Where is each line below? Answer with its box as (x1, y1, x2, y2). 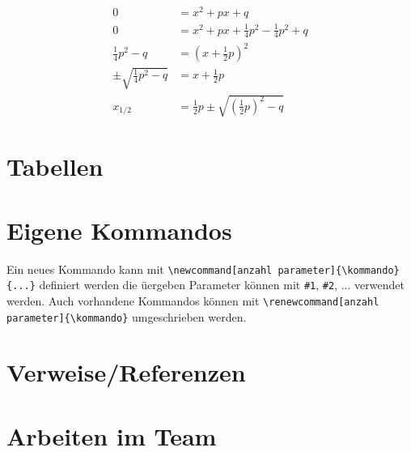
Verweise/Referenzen (6, 356, 246, 389)
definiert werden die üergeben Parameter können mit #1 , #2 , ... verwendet (39, 276, 405, 293)
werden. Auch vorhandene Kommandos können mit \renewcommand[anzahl (6, 292, 379, 309)
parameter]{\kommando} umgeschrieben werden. (6, 308, 247, 325)
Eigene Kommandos (6, 213, 232, 246)
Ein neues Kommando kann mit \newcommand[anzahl (6, 260, 273, 277)
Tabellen (6, 150, 104, 183)
